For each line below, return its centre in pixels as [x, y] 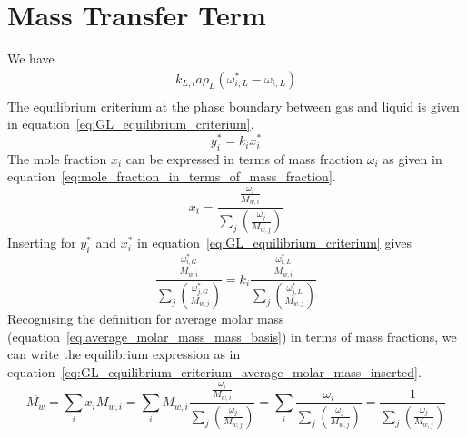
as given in [412, 158]
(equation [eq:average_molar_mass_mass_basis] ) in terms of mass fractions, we [232, 336]
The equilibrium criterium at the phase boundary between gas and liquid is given [233, 106]
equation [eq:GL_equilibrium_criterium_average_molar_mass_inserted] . [214, 371]
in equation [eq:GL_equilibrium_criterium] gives [275, 243]
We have [31, 58]
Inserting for [42, 243]
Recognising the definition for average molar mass [146, 318]
